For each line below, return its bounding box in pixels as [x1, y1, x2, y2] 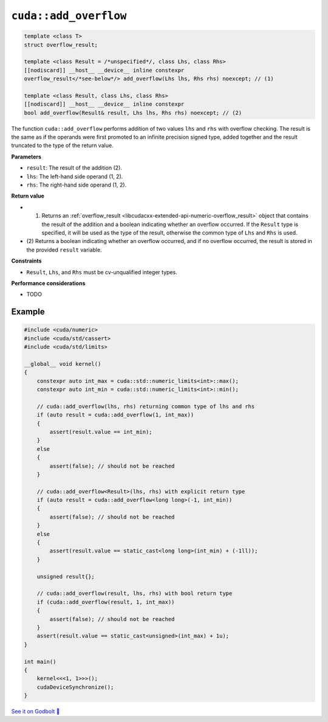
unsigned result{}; [36, 573, 95, 580]
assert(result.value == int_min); [49, 428, 152, 435]
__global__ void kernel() [24, 360, 101, 367]
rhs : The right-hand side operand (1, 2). [26, 181, 127, 188]
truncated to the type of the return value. [11, 142, 114, 149]
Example [11, 307, 45, 317]
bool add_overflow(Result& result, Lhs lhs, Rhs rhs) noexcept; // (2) [24, 109, 242, 116]
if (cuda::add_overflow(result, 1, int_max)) [36, 599, 175, 605]
